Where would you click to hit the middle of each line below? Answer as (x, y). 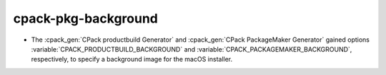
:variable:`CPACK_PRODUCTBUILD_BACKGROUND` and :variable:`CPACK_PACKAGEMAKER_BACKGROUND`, (192, 49)
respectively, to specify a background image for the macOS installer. (132, 59)
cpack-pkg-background (86, 18)
